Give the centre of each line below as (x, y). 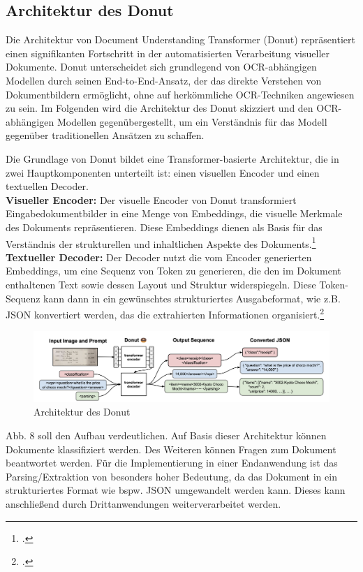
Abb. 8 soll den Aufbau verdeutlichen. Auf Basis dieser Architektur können (166, 435)
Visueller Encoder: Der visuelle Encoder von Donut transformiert (151, 199)
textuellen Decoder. (47, 186)
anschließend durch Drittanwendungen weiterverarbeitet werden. (143, 503)
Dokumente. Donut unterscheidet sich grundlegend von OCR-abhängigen (161, 67)
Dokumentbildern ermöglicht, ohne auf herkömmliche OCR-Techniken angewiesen (180, 94)
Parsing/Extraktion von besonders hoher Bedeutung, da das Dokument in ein (171, 476)
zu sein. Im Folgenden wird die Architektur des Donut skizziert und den (160, 108)
